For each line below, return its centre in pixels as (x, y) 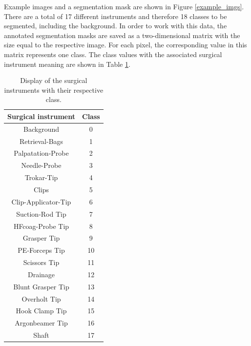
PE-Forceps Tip (41, 250)
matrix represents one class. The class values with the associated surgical (113, 54)
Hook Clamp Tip (41, 311)
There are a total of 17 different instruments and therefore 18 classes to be (115, 16)
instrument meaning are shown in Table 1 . (67, 64)
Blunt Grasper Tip (41, 286)
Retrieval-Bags (41, 141)
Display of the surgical (54, 80)
